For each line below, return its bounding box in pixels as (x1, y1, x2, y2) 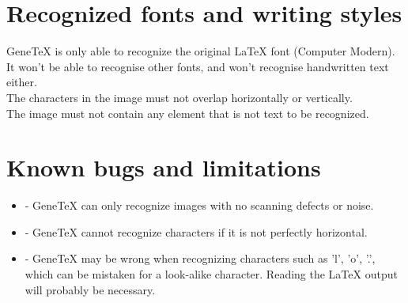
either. (6, 74, 37, 90)
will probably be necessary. (25, 281, 156, 297)
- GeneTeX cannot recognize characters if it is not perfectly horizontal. (25, 223, 368, 240)
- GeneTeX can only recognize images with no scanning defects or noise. (25, 197, 374, 214)
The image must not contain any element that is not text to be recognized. (6, 104, 369, 121)
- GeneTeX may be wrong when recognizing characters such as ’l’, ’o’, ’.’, (25, 250, 376, 267)
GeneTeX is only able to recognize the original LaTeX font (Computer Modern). (6, 43, 395, 59)
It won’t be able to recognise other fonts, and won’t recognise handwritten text (6, 58, 389, 74)
